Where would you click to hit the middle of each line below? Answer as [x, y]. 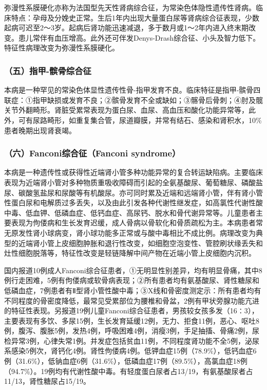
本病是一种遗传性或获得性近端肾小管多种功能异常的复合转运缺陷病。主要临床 [133, 172]
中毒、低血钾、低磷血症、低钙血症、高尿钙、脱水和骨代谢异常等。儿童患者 [130, 212]
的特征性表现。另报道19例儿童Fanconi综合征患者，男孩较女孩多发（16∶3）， [131, 311]
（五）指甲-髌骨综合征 [48, 70]
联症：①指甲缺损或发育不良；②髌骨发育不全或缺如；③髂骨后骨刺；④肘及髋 [133, 100]
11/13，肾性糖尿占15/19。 [47, 381]
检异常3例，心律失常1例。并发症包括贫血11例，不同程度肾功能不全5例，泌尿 [132, 340]
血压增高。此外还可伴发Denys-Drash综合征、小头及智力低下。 [157, 37]
